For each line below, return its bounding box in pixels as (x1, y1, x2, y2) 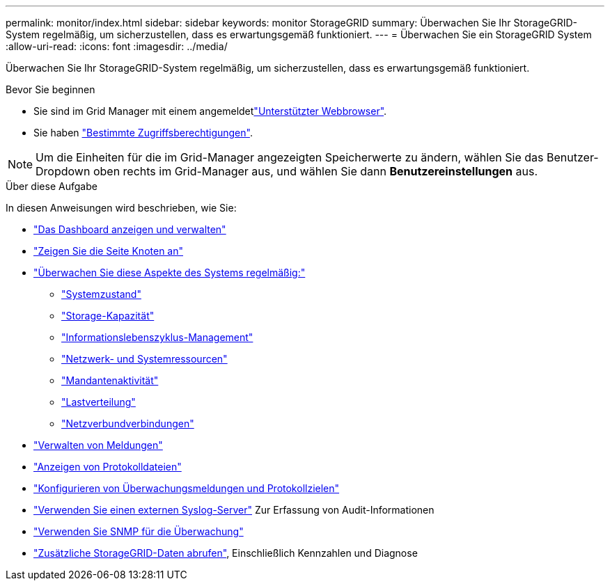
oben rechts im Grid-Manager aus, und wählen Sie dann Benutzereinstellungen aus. (93, 164, 538, 178)
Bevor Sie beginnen (6, 84, 95, 95)
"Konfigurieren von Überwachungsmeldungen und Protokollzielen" (33, 482, 340, 494)
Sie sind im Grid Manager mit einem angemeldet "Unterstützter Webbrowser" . (33, 105, 387, 117)
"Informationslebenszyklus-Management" (61, 331, 253, 343)
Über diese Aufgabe (6, 180, 97, 192)
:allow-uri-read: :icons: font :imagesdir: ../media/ (6, 40, 228, 52)
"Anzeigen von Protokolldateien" (33, 461, 182, 473)
